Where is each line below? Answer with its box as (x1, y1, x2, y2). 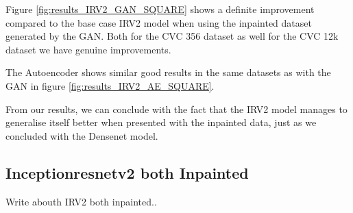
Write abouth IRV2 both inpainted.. (5, 194, 157, 208)
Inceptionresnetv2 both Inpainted (5, 162, 249, 183)
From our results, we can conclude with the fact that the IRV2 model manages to (5, 101, 348, 116)
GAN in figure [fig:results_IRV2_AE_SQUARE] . (5, 78, 215, 92)
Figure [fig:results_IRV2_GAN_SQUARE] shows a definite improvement (5, 2, 315, 16)
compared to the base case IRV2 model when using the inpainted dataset (5, 15, 312, 29)
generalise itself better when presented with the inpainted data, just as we (5, 115, 317, 129)
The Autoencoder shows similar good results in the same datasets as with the (5, 65, 331, 79)
